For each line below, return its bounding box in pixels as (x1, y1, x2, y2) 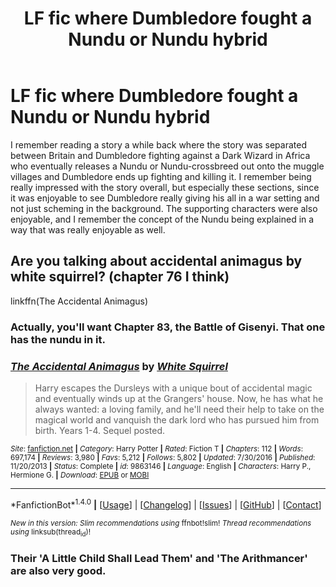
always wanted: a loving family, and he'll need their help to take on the (34, 403, 325, 415)
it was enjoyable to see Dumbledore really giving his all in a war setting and (10, 192, 320, 204)
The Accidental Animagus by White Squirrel (10, 359, 228, 373)
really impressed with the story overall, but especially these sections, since (10, 181, 320, 193)
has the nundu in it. (10, 332, 106, 346)
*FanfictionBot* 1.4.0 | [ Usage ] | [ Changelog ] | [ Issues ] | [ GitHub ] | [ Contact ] (10, 497, 322, 511)
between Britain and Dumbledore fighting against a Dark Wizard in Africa (10, 149, 311, 161)
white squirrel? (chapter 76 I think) (10, 268, 230, 286)
